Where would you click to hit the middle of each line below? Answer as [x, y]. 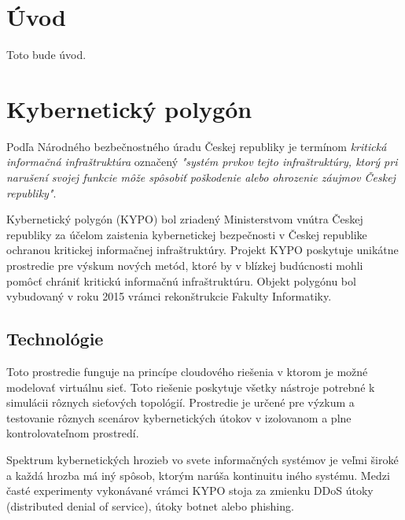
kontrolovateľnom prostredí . [73, 433]
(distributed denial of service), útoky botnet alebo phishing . [150, 505]
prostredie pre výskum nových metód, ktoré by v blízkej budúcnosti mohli [185, 265]
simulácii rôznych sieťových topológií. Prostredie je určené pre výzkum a [180, 402]
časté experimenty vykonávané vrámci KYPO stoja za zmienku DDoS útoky [190, 490]
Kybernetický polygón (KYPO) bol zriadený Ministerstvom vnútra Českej [185, 219]
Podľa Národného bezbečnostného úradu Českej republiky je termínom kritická [197, 146]
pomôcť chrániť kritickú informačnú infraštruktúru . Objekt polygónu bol [181, 280]
